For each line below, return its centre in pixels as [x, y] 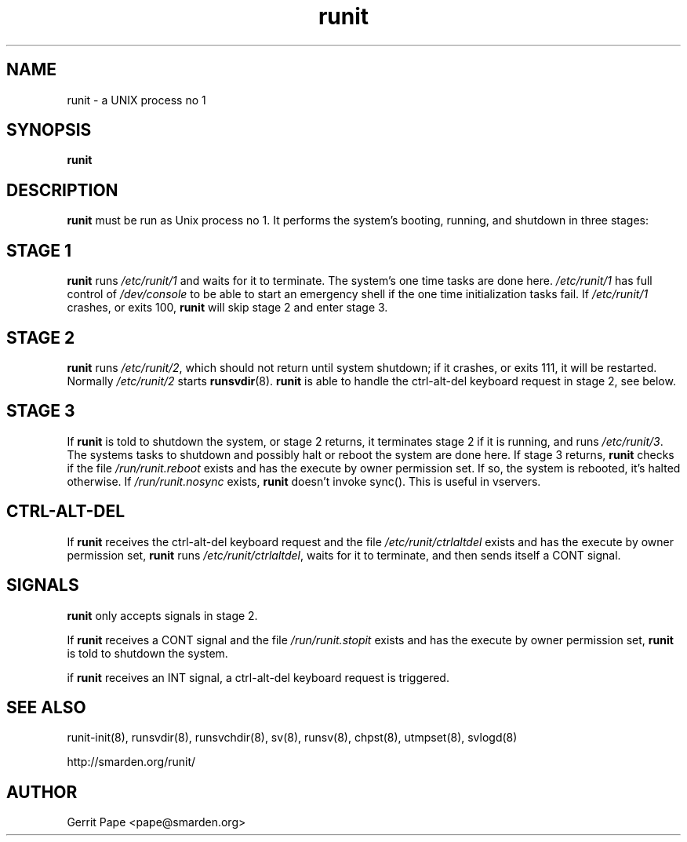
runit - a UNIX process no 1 [136, 100]
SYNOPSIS [49, 130]
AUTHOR [42, 792]
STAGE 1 [39, 250]
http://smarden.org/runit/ [131, 762]
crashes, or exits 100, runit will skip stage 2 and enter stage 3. [227, 308]
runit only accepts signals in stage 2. [162, 615]
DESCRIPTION [62, 190]
